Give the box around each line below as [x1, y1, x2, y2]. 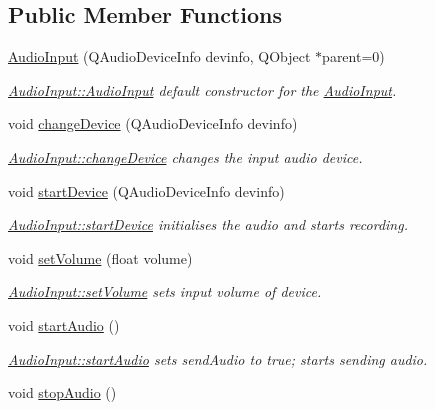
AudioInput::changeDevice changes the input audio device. [8, 146, 363, 167]
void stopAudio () [8, 382, 117, 403]
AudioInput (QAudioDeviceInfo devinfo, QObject [8, 46, 311, 67]
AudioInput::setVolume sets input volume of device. [8, 281, 322, 302]
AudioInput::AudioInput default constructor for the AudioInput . [8, 79, 397, 100]
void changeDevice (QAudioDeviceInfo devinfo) [8, 113, 298, 134]
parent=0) [322, 46, 385, 67]
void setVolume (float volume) [8, 247, 193, 268]
